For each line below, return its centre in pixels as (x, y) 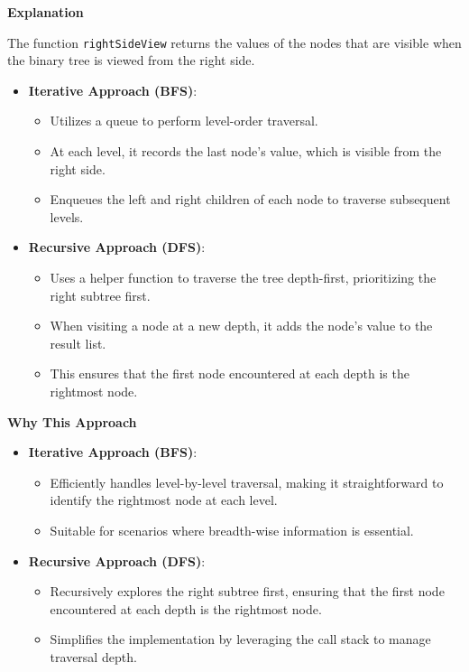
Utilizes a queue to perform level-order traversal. (184, 121)
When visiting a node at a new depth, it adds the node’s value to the (241, 326)
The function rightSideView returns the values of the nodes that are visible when (234, 42)
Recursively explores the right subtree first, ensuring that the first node (247, 591)
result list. (78, 343)
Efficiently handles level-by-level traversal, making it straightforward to (247, 482)
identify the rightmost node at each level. (164, 500)
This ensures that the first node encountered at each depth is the (230, 373)
